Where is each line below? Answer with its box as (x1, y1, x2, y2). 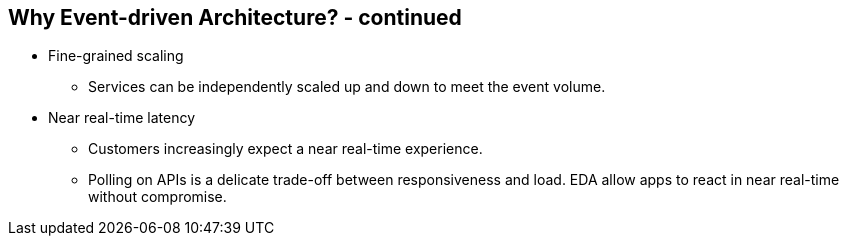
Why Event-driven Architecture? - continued (8, 5, 462, 30)
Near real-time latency (48, 109, 195, 127)
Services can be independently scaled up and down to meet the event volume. (88, 78, 606, 96)
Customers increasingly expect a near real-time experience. (88, 140, 483, 158)
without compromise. (88, 188, 227, 206)
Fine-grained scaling (48, 47, 184, 65)
